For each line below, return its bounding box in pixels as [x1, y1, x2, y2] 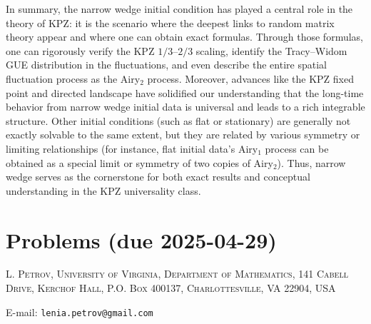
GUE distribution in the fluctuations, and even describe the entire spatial [6, 57, 327, 72]
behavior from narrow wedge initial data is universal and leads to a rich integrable [6, 99, 365, 114]
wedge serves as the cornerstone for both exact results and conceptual [6, 169, 310, 184]
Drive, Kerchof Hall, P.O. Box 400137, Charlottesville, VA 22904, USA [6, 280, 336, 295]
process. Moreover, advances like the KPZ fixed [147, 71, 354, 86]
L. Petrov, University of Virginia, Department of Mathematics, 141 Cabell [6, 266, 348, 281]
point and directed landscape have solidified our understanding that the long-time [6, 85, 364, 100]
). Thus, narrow [277, 155, 346, 170]
